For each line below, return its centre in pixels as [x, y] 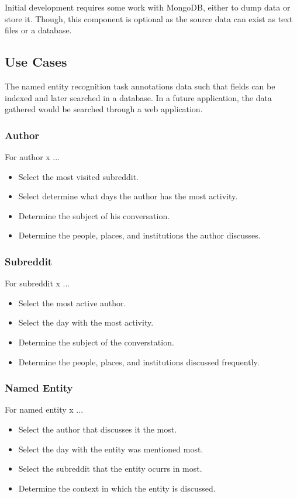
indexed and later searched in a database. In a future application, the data [138, 97]
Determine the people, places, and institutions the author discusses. [139, 235]
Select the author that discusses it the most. [98, 429]
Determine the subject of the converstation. [96, 342]
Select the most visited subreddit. [79, 176]
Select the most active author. [72, 302]
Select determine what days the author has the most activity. [128, 196]
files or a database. [38, 30]
